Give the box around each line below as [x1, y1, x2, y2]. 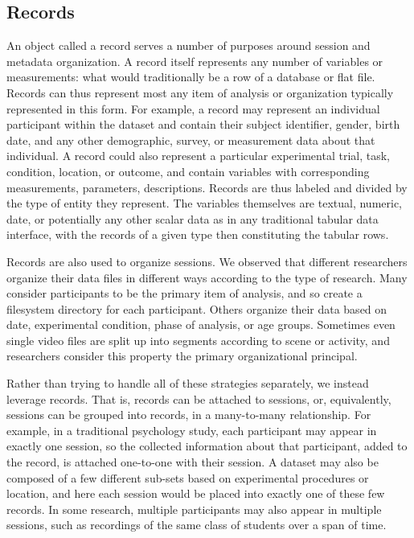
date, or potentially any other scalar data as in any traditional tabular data [6, 210, 379, 227]
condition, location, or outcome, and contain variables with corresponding [6, 162, 370, 179]
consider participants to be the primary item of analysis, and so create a [6, 285, 363, 302]
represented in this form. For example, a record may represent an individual [6, 100, 380, 117]
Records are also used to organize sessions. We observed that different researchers [6, 253, 408, 269]
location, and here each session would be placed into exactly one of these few [6, 485, 385, 502]
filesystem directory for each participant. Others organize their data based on [6, 300, 387, 317]
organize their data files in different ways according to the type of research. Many [6, 269, 408, 285]
